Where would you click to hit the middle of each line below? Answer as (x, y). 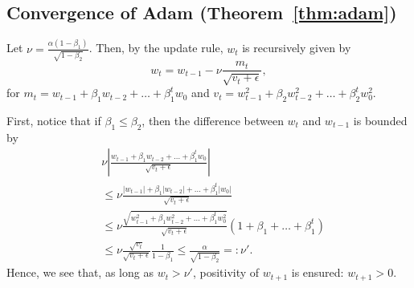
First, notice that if (54, 120)
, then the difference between (213, 120)
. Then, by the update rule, (156, 48)
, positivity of (226, 272)
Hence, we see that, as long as (80, 272)
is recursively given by (297, 48)
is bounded (380, 120)
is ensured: (318, 272)
